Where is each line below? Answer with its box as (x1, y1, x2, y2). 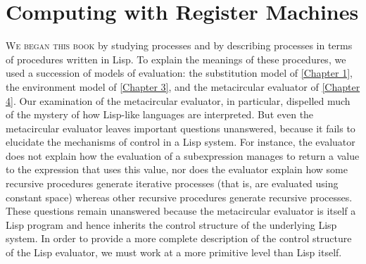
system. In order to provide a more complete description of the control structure (6, 231, 352, 246)
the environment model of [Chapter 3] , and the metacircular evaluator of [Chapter (6, 79, 360, 94)
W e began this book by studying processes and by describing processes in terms (6, 38, 353, 53)
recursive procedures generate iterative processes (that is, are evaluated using (6, 176, 339, 191)
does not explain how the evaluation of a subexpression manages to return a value (6, 148, 360, 163)
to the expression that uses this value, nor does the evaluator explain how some (6, 162, 348, 177)
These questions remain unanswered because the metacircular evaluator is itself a (6, 203, 356, 218)
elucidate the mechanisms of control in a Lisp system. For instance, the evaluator (6, 134, 355, 149)
